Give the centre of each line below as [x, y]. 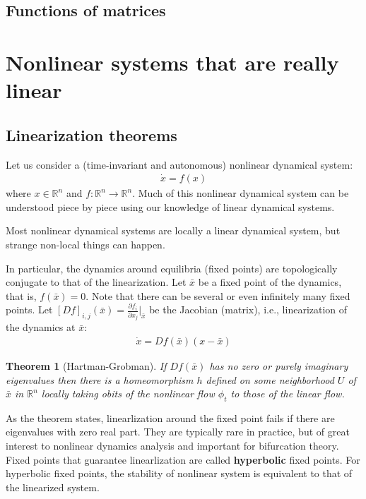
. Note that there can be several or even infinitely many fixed [218, 295]
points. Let [29, 309]
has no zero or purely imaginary [279, 365]
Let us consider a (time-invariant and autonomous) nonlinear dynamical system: [179, 164]
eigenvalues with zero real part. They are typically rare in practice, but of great [178, 432]
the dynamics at [41, 327]
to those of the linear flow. [288, 393]
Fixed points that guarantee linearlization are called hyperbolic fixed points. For [183, 459]
